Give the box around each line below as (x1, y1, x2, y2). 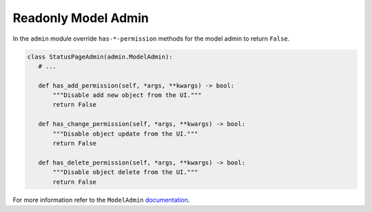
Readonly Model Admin (12, 10, 149, 25)
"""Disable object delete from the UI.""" (52, 169, 198, 176)
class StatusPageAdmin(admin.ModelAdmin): (27, 52, 173, 61)
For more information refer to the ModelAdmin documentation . (12, 195, 190, 204)
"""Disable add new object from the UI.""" (52, 92, 203, 99)
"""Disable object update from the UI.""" (52, 129, 198, 138)
